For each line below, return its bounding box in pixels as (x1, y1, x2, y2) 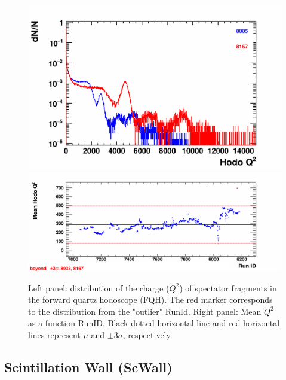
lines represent (28, 328, 81, 341)
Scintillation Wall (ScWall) (4, 357, 173, 376)
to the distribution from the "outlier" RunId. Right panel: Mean (28, 305, 262, 317)
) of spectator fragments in (179, 281, 277, 294)
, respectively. (122, 328, 173, 341)
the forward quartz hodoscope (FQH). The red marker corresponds (28, 293, 273, 306)
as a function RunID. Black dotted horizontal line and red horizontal (28, 317, 280, 329)
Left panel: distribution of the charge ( (28, 281, 170, 294)
